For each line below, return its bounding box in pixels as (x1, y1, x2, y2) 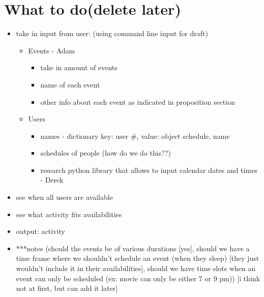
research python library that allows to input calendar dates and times (40, 164, 257, 175)
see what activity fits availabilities (16, 209, 122, 219)
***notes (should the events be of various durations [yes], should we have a (16, 243, 250, 253)
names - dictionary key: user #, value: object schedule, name (40, 130, 230, 141)
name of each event (40, 79, 100, 90)
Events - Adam (28, 45, 75, 55)
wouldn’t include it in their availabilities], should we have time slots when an (16, 263, 256, 274)
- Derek (40, 174, 64, 185)
